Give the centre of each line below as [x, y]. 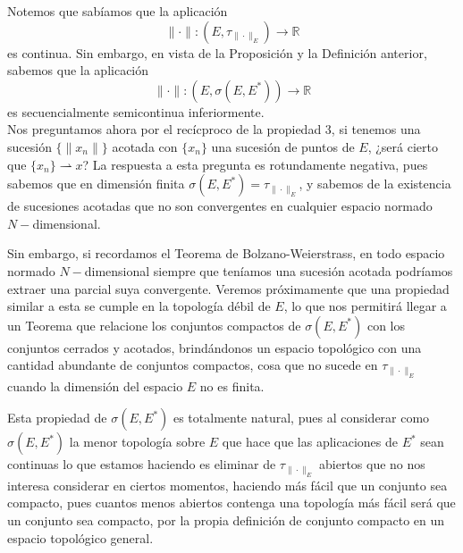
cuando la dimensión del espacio [95, 385]
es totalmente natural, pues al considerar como [301, 418]
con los [386, 325]
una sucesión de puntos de [283, 146]
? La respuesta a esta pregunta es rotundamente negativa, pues [255, 164]
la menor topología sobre [137, 442]
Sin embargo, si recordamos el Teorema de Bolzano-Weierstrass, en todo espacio [226, 253]
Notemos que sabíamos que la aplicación [118, 11]
